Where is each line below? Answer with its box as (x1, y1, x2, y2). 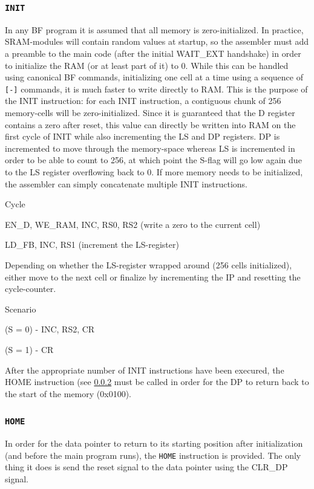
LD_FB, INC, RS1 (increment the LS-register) (5, 238, 179, 251)
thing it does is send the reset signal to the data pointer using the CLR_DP (5, 461, 288, 473)
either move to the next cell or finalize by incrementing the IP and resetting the (5, 270, 301, 283)
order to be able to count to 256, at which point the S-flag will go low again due (5, 154, 302, 166)
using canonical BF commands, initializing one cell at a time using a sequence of (5, 71, 303, 83)
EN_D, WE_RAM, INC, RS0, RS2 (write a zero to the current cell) (5, 218, 261, 230)
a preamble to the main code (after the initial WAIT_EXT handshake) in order (5, 47, 301, 59)
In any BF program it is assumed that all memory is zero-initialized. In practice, (5, 23, 304, 36)
